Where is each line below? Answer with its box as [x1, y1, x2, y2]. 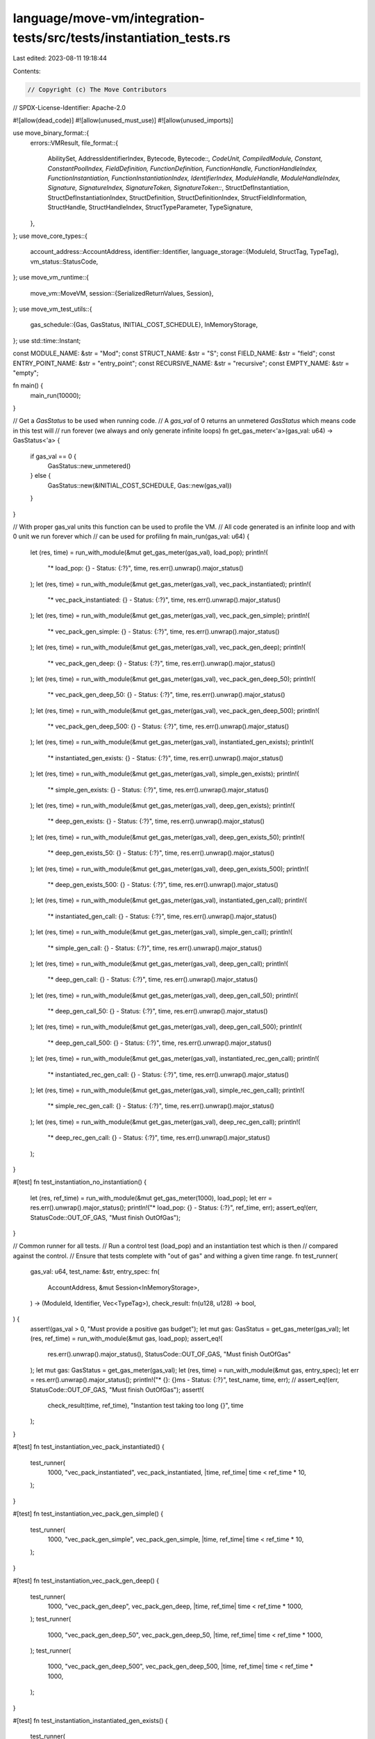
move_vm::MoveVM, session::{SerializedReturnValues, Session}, [30, 289, 214, 297]
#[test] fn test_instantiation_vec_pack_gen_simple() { [12, 1509, 163, 1518]
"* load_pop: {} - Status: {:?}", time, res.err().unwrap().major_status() [47, 564, 244, 572]
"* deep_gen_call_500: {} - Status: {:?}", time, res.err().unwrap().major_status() [47, 1039, 272, 1047]
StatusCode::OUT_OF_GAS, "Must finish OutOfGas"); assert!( [30, 1385, 204, 1394]
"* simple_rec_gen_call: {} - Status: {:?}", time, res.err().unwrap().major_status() [47, 1102, 274, 1110]
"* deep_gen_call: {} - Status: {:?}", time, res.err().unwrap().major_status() [47, 975, 258, 984]
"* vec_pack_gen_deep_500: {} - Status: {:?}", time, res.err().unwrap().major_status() [47, 722, 290, 730]
